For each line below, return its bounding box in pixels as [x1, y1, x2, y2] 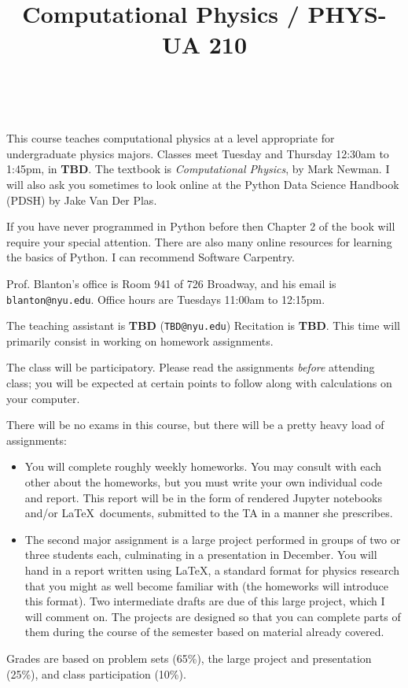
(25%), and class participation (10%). [6, 665, 186, 682]
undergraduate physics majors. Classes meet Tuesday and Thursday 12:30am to [6, 145, 389, 161]
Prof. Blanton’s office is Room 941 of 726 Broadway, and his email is [6, 275, 336, 291]
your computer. [6, 390, 80, 406]
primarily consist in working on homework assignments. [6, 332, 274, 349]
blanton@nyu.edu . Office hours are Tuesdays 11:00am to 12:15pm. [6, 290, 325, 307]
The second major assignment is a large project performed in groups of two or [24, 531, 401, 547]
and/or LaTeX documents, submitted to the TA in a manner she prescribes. [24, 505, 393, 521]
